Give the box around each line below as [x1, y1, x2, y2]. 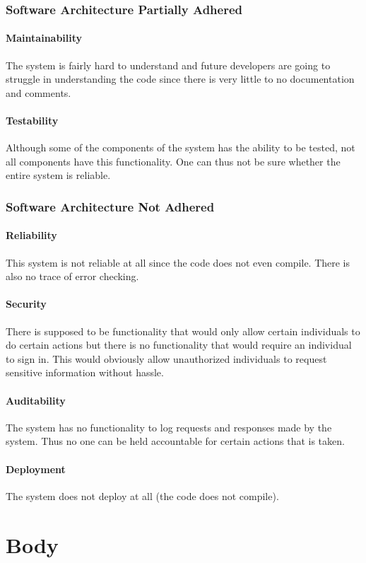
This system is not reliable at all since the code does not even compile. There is [6, 255, 350, 269]
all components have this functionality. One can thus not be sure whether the [6, 153, 341, 168]
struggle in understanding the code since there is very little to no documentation [6, 71, 355, 86]
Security [6, 296, 47, 311]
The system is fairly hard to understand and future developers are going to [6, 57, 331, 72]
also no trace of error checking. [6, 269, 139, 284]
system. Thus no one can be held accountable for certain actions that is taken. [6, 434, 345, 448]
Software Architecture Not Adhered [6, 197, 215, 215]
